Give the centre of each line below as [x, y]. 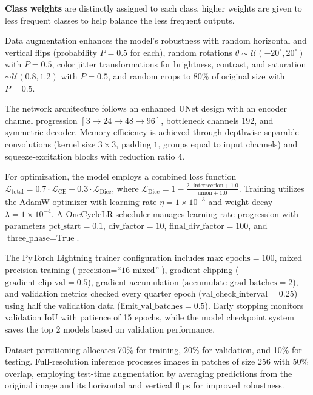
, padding [133, 143]
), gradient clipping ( [200, 269]
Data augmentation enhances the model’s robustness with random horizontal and [156, 40]
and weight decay [241, 202]
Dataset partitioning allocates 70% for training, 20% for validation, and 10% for [153, 349]
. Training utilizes [271, 188]
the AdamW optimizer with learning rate [81, 202]
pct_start [65, 227]
